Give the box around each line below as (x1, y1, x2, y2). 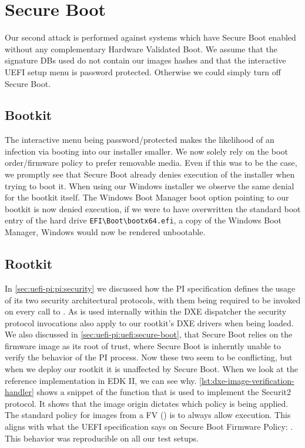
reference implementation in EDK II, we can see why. (5, 374, 197, 386)
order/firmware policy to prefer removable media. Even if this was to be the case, (5, 156, 297, 169)
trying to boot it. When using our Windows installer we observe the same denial (5, 179, 294, 192)
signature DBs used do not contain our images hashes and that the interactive (5, 54, 286, 66)
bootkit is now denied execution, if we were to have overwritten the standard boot (5, 202, 301, 215)
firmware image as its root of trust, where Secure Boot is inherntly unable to (5, 339, 281, 352)
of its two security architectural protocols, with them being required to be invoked (5, 293, 301, 306)
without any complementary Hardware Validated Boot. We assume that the (5, 42, 278, 55)
